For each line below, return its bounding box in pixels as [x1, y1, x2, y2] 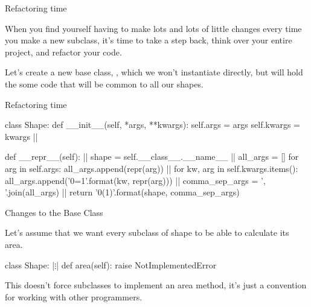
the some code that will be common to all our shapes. [5, 77, 204, 90]
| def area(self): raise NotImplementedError [56, 258, 217, 271]
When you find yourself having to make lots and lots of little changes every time [5, 22, 302, 34]
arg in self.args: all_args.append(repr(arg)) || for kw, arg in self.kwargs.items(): [5, 162, 298, 174]
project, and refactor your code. [5, 45, 122, 58]
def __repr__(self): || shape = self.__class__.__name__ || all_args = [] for [5, 150, 299, 163]
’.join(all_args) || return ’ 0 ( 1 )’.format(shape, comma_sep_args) [5, 186, 240, 198]
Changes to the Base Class [5, 206, 103, 218]
